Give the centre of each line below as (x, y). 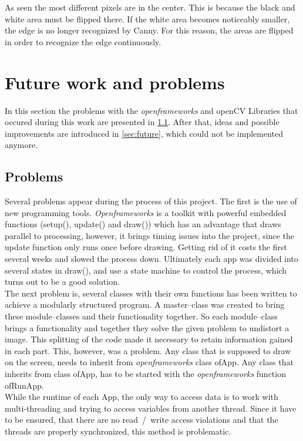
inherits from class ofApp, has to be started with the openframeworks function (145, 373)
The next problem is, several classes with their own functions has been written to (151, 293)
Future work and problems (115, 82)
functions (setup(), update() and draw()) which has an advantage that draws (143, 224)
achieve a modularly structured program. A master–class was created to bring (145, 304)
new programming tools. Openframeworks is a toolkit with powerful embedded (146, 212)
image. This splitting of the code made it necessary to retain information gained (149, 339)
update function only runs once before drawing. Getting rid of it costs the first (146, 247)
